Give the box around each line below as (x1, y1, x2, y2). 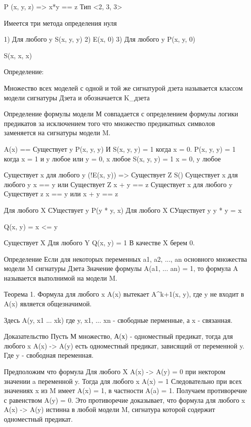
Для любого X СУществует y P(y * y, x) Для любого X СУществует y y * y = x (4, 205, 242, 215)
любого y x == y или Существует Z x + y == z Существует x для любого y (4, 179, 233, 189)
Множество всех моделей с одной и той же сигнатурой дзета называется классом (4, 82, 243, 93)
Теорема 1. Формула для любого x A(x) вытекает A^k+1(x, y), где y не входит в (4, 289, 244, 299)
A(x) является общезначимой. (4, 299, 92, 309)
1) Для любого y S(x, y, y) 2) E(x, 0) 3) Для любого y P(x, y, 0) (4, 34, 195, 44)
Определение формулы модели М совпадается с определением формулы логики (4, 109, 238, 119)
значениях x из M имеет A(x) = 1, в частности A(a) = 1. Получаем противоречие (4, 385, 247, 395)
